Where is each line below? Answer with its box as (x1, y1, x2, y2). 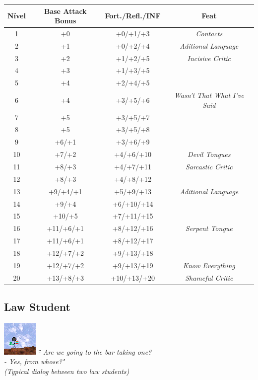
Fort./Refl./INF (105, 10, 161, 21)
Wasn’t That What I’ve (174, 90, 244, 100)
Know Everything (183, 260, 235, 270)
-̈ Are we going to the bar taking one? (38, 346, 152, 357)
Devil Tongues (188, 149, 231, 159)
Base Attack (44, 5, 87, 16)
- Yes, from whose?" (4, 356, 65, 367)
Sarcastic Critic (185, 161, 233, 171)
